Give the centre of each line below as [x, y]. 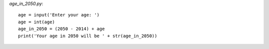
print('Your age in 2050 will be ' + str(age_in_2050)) [88, 36]
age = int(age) [37, 22]
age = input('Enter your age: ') [59, 15]
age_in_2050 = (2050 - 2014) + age [62, 29]
